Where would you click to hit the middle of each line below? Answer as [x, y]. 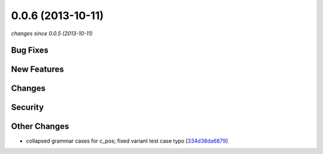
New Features [37, 70]
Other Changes [40, 126]
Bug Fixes [30, 50]
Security [28, 107]
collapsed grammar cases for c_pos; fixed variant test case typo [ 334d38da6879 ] [127, 141]
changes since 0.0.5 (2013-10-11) [52, 33]
